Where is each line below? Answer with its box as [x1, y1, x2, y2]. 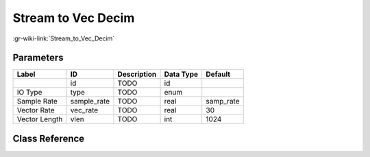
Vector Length [16, 114, 63, 124]
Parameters [12, 52, 64, 64]
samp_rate [206, 97, 240, 106]
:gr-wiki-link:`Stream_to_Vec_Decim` [12, 34, 115, 43]
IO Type [16, 88, 42, 97]
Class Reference [12, 132, 85, 144]
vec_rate [70, 106, 99, 115]
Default [206, 69, 231, 79]
